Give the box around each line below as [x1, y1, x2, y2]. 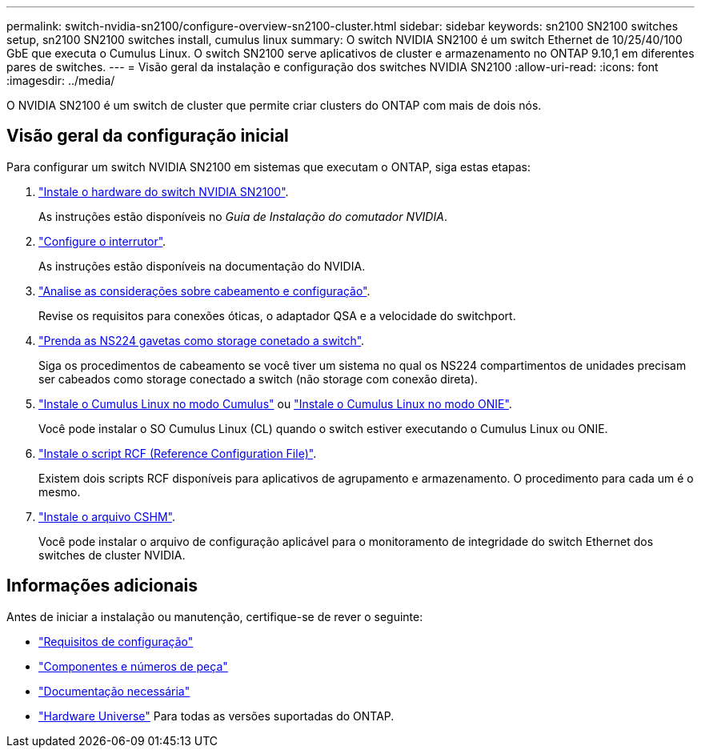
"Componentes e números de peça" [38, 659, 228, 673]
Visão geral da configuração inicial [6, 126, 289, 146]
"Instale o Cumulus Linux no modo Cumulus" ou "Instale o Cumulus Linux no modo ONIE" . [38, 396, 512, 411]
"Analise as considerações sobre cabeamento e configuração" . [38, 283, 371, 298]
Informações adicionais [6, 576, 198, 596]
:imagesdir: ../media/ [6, 74, 115, 87]
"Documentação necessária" [38, 684, 190, 698]
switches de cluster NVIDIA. [38, 547, 186, 562]
